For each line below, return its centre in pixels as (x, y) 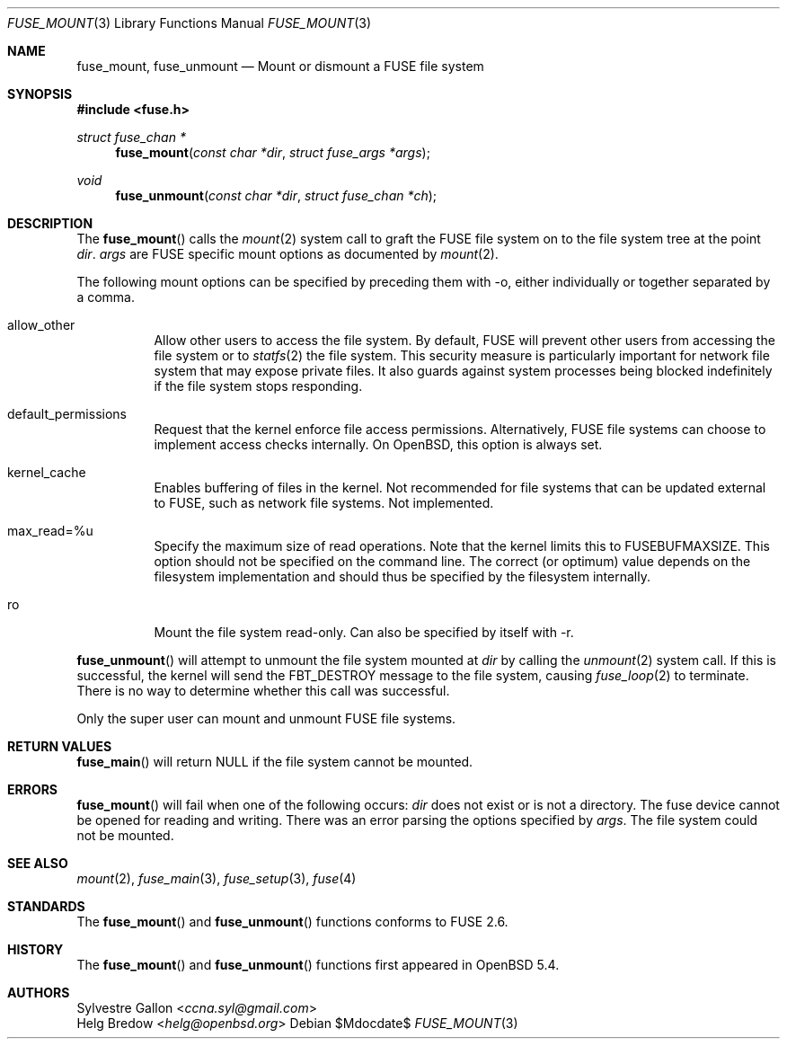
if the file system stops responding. (258, 386)
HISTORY (35, 949)
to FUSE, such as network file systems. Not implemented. (324, 503)
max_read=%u (50, 531)
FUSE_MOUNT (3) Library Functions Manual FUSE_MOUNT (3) (190, 23)
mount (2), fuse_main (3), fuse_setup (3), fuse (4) (217, 878)
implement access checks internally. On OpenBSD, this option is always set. (378, 444)
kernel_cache (47, 472)
